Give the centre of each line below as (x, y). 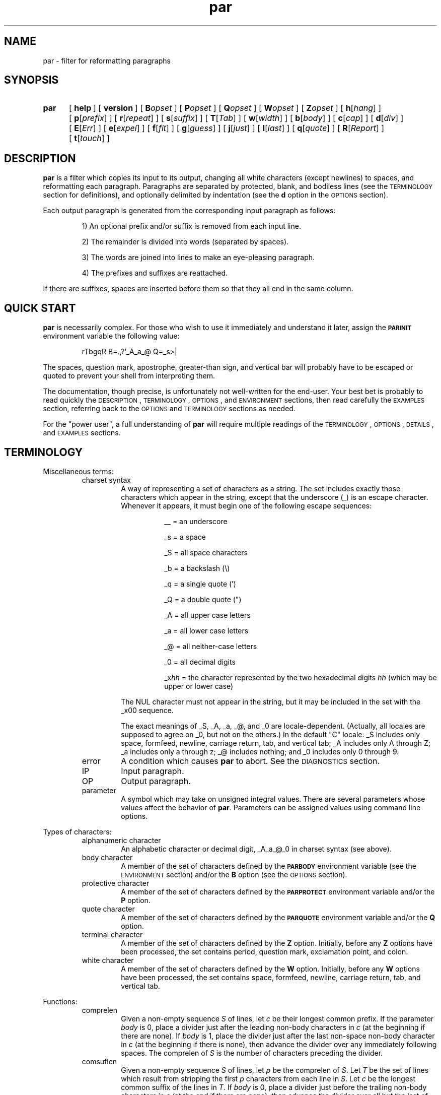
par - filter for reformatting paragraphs (107, 60)
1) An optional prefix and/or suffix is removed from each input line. (191, 226)
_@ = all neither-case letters (211, 646)
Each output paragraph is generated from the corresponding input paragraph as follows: (189, 211)
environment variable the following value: (111, 336)
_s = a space (185, 537)
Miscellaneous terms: (78, 471)
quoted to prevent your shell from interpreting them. (129, 376)
